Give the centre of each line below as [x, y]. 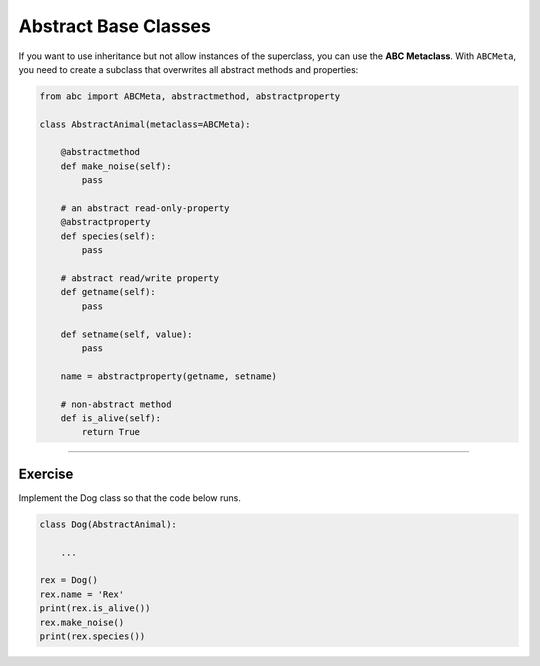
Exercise [46, 473]
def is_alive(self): [111, 418]
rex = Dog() [69, 580]
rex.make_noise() [82, 622]
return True [110, 432]
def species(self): [108, 236]
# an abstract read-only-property [145, 208]
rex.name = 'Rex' [82, 594]
